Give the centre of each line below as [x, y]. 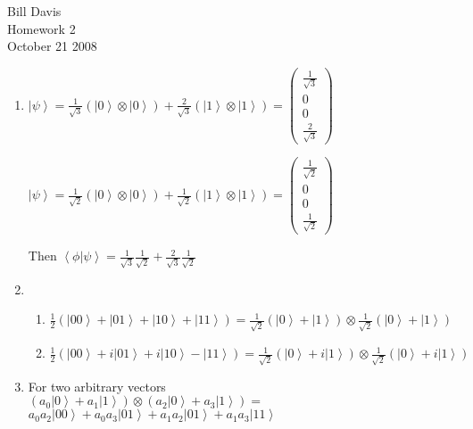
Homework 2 [41, 28]
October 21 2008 [52, 46]
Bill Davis [34, 11]
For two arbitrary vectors [97, 386]
